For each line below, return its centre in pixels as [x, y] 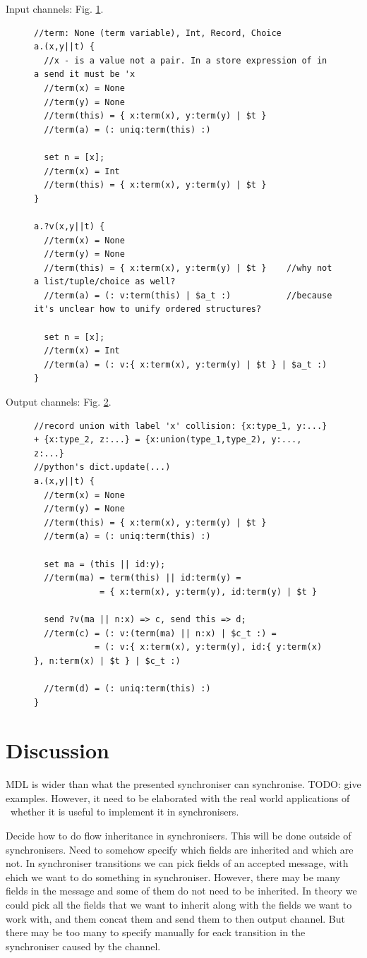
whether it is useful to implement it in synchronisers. [125, 812]
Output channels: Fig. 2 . [59, 402]
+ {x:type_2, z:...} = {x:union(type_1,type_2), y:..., [168, 440]
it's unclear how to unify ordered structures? [148, 309]
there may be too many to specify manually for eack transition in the [156, 932]
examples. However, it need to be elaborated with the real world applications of [178, 798]
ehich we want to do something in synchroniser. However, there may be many [173, 877]
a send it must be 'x [85, 74]
